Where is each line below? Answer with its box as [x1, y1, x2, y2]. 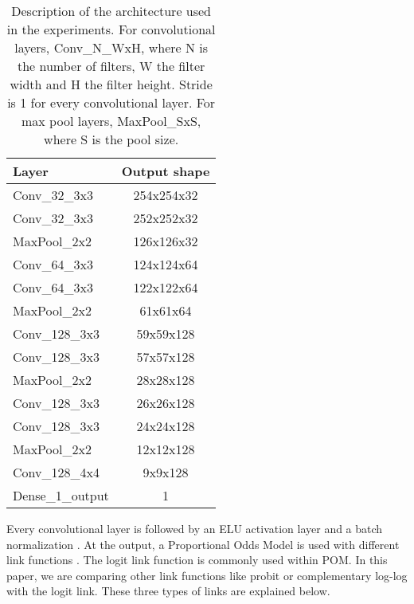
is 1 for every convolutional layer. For [7, 93, 216, 112]
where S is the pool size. [44, 130, 179, 148]
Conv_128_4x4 [13, 463, 100, 481]
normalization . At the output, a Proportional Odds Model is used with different [6, 535, 400, 552]
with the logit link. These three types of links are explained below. [6, 582, 330, 599]
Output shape [121, 162, 210, 180]
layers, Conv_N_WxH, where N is [14, 38, 209, 57]
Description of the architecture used [11, 2, 212, 20]
